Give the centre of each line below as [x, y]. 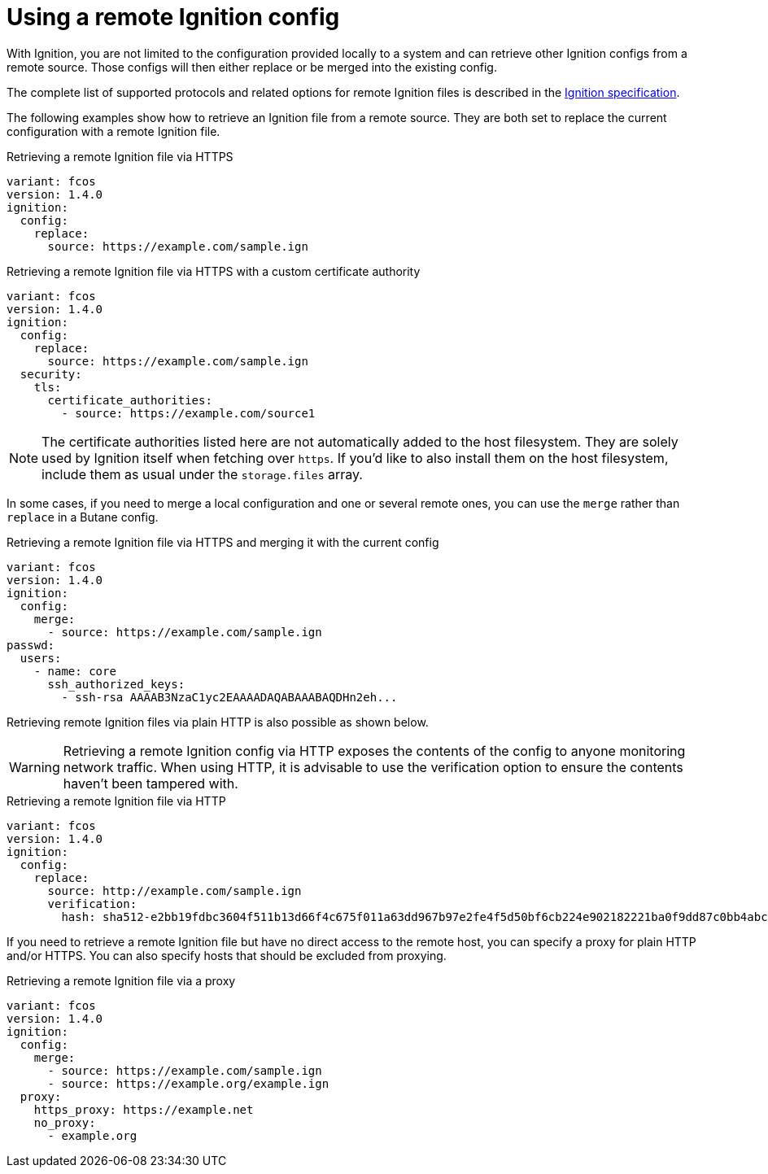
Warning [35, 767]
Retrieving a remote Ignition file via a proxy [121, 980]
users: [41, 658]
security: [51, 374]
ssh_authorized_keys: [116, 684]
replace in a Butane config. [83, 517]
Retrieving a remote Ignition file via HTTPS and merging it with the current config [223, 542]
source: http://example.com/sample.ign [175, 890]
